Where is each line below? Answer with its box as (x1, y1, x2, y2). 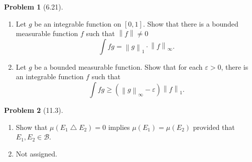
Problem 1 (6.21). (4, 2, 63, 12)
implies (108, 121, 130, 132)
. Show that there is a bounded (143, 18, 238, 29)
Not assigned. (16, 148, 58, 158)
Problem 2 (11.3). (4, 104, 63, 115)
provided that (193, 121, 235, 132)
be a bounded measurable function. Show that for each (34, 61, 203, 72)
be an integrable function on (34, 18, 121, 29)
